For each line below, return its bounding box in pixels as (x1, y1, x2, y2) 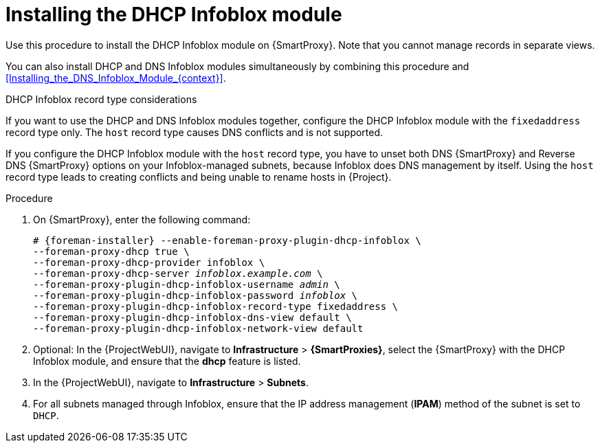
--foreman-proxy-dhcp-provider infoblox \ (33, 256, 265, 268)
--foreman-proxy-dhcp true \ (33, 245, 190, 257)
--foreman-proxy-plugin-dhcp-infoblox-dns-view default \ (33, 311, 352, 323)
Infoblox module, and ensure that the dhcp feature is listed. (33, 355, 301, 367)
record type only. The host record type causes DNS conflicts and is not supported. (5, 126, 384, 138)
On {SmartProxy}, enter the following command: (33, 213, 251, 225)
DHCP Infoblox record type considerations (5, 93, 197, 105)
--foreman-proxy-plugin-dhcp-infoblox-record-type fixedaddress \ (33, 300, 399, 312)
